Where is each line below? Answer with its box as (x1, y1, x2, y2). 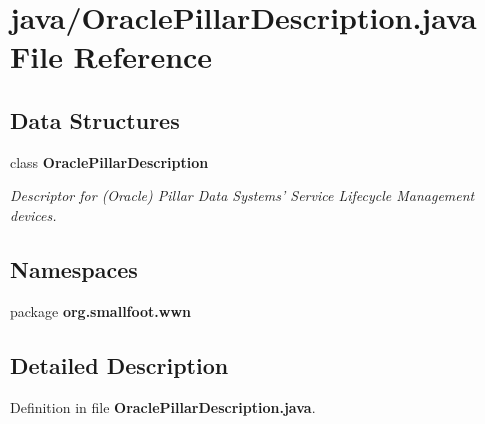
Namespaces (10, 253, 138, 284)
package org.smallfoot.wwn (10, 300, 192, 321)
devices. (10, 204, 57, 225)
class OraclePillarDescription (10, 151, 209, 172)
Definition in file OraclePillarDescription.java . (10, 396, 316, 417)
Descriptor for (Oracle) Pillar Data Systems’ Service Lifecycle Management (10, 185, 475, 206)
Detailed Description (10, 349, 229, 380)
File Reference (10, 36, 213, 77)
